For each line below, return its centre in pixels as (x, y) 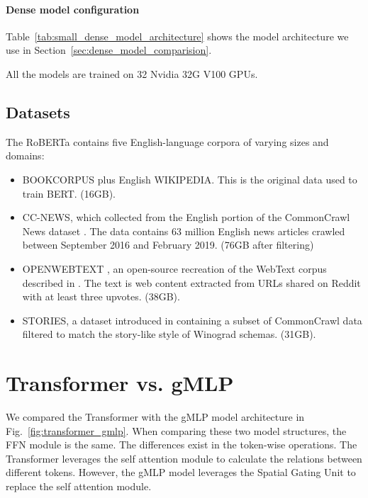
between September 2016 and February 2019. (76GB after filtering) (168, 245)
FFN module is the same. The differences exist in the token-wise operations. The (182, 445)
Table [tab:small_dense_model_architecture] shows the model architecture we (177, 36)
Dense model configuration (73, 9)
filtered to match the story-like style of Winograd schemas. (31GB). (169, 334)
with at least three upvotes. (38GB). (101, 296)
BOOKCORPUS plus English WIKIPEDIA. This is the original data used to (190, 179)
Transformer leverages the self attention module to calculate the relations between (184, 458)
